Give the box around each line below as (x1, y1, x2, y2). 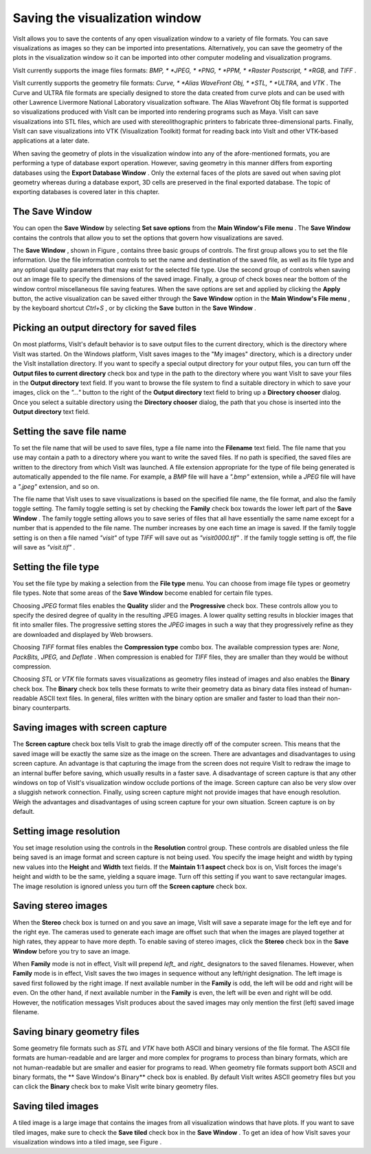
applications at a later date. (12, 136, 90, 145)
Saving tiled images (12, 1100, 99, 1112)
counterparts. (32, 704, 71, 712)
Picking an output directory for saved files (12, 322, 197, 334)
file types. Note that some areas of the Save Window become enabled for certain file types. (12, 589, 273, 597)
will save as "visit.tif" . (12, 543, 76, 551)
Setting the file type (12, 561, 100, 573)
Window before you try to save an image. (12, 947, 131, 955)
